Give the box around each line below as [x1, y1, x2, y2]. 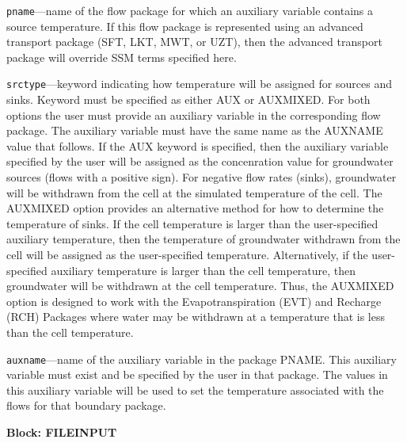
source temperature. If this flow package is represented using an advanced [6, 17, 363, 34]
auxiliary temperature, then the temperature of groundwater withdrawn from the [6, 231, 401, 247]
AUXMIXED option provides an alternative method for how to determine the [6, 200, 384, 216]
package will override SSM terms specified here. [6, 48, 237, 65]
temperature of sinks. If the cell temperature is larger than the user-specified [6, 215, 378, 231]
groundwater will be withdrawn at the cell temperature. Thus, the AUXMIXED [6, 277, 394, 294]
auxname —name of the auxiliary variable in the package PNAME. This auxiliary [6, 350, 397, 367]
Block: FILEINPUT [6, 424, 117, 441]
